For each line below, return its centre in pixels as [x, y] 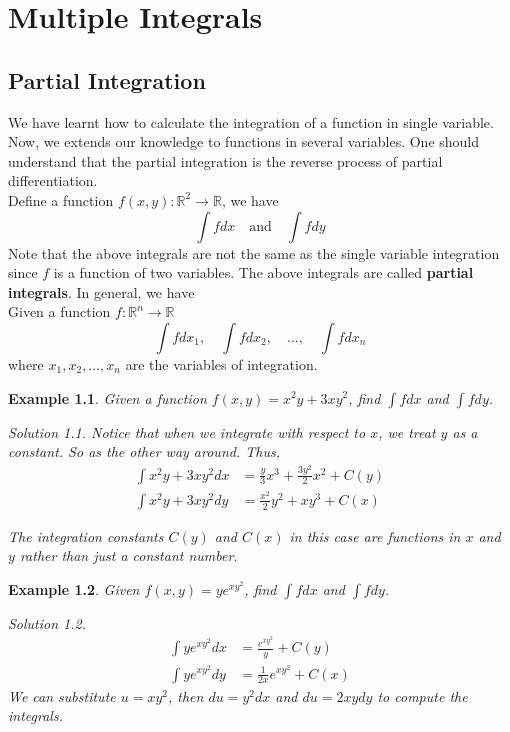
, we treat [407, 431]
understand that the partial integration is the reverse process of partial [225, 160]
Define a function [61, 199]
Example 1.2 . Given [74, 588]
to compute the [422, 695]
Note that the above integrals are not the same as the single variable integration [254, 252]
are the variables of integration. [221, 363]
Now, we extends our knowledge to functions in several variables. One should [244, 141]
